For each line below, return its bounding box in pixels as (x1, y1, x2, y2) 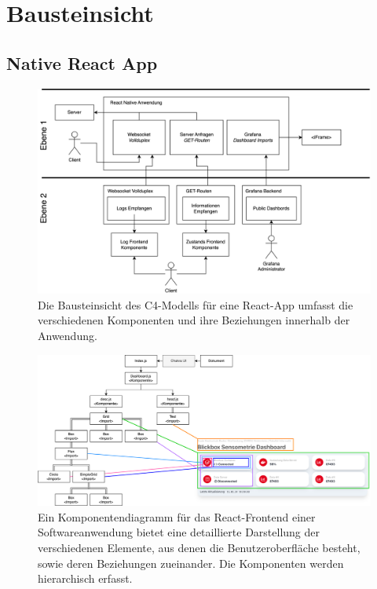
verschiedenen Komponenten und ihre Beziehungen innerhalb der (38, 312, 350, 328)
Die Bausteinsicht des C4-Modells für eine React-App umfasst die (38, 296, 353, 313)
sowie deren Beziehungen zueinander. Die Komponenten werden (38, 554, 344, 571)
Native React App (6, 50, 158, 75)
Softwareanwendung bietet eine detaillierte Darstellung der (38, 524, 320, 540)
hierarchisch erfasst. (38, 570, 133, 587)
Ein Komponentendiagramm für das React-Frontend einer (38, 508, 316, 525)
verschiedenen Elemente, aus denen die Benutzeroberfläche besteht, (38, 539, 361, 555)
